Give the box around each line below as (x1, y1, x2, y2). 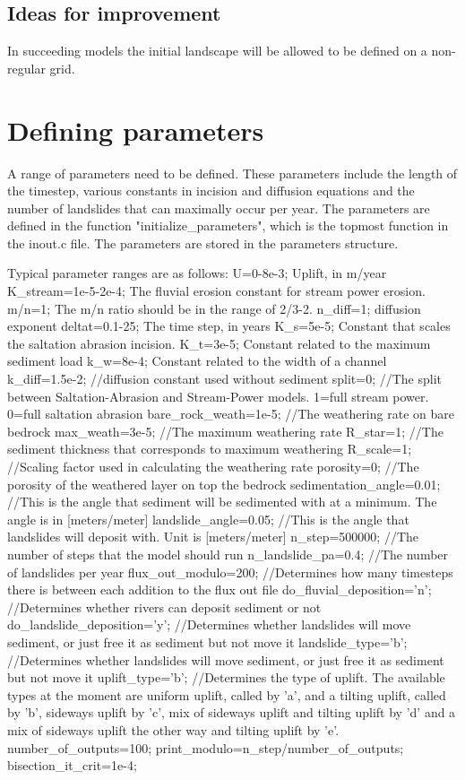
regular (7, 58, 46, 77)
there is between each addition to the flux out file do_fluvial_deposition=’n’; (7, 580, 432, 599)
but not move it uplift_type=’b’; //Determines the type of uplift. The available (7, 668, 445, 687)
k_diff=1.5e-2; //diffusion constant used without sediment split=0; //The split (7, 369, 443, 388)
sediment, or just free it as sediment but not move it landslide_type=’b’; (7, 632, 408, 651)
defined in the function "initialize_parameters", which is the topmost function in (7, 216, 449, 235)
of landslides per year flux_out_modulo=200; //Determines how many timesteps (7, 562, 453, 581)
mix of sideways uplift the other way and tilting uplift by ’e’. (7, 720, 340, 739)
